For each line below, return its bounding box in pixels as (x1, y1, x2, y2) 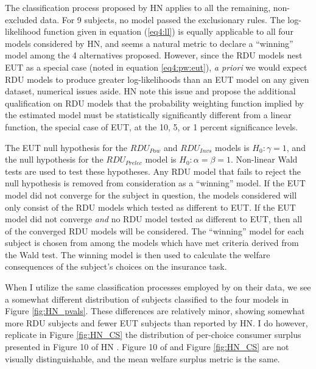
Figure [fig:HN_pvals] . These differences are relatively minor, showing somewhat (5, 304, 305, 317)
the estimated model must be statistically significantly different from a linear (5, 108, 292, 121)
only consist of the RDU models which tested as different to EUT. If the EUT (5, 200, 296, 213)
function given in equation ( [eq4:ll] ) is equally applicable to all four (43, 25, 293, 38)
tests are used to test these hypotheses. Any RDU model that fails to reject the (5, 164, 301, 177)
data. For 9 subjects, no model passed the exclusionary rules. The (40, 13, 285, 26)
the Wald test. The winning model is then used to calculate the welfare (5, 248, 270, 261)
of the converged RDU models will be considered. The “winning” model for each (5, 224, 304, 237)
